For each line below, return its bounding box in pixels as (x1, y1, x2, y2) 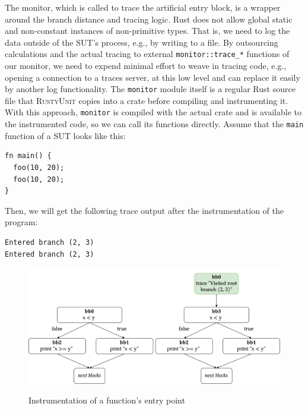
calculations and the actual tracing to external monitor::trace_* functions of (5, 48, 290, 60)
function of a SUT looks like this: (5, 129, 126, 141)
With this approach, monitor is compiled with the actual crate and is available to (5, 106, 301, 118)
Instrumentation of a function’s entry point (28, 394, 185, 406)
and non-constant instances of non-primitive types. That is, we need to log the (5, 24, 290, 37)
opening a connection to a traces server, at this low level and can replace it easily (5, 71, 300, 83)
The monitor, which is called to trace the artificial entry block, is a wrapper (5, 1, 281, 13)
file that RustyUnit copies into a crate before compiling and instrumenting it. (5, 94, 288, 106)
